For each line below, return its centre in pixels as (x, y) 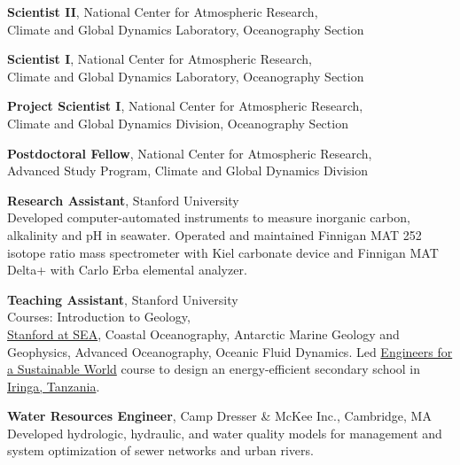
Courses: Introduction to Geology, (99, 317)
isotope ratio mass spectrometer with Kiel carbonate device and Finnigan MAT (223, 252)
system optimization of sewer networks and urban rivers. (160, 450)
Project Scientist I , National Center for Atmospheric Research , (185, 106)
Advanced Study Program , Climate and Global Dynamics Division (187, 170)
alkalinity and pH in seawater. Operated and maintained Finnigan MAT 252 (214, 234)
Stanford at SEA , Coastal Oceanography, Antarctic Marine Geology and (203, 333)
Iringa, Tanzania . (54, 386)
